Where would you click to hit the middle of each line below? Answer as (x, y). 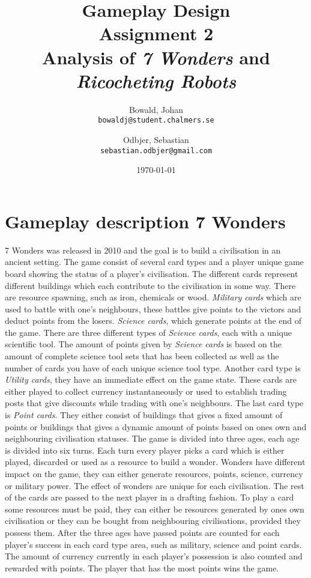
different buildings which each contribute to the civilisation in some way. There (150, 285)
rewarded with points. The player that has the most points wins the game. (142, 567)
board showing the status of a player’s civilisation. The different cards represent (152, 273)
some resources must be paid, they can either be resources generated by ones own (155, 509)
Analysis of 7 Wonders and (156, 57)
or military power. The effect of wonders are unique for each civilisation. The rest (155, 485)
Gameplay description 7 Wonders (145, 221)
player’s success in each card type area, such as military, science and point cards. (153, 544)
